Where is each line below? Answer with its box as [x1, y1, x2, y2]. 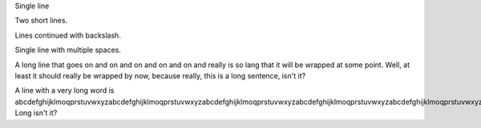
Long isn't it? [14, 108, 58, 118]
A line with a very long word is [14, 86, 115, 95]
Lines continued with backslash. [14, 30, 122, 40]
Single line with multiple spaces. [14, 45, 122, 55]
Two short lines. [14, 16, 68, 26]
